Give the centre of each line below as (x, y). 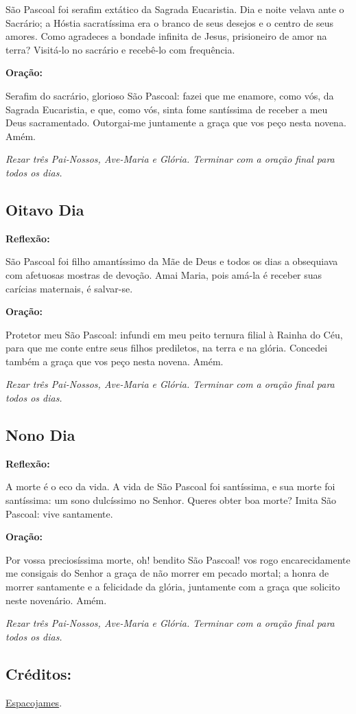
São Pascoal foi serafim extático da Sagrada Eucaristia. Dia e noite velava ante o (175, 9)
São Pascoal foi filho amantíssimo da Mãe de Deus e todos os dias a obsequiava (172, 261)
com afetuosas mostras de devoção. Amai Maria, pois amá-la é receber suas (164, 274)
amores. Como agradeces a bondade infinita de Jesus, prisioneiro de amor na (166, 36)
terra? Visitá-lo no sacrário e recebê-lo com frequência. (120, 49)
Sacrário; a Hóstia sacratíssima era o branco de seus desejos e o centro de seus (170, 22)
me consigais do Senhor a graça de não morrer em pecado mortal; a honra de (167, 573)
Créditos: (39, 673)
